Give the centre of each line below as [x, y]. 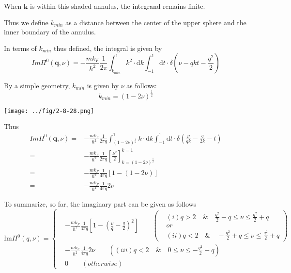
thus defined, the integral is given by [108, 48]
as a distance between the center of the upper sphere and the [156, 22]
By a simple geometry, [37, 85]
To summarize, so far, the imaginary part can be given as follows [100, 204]
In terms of [20, 48]
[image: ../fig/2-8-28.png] [49, 111]
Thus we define [26, 22]
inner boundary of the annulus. [50, 32]
